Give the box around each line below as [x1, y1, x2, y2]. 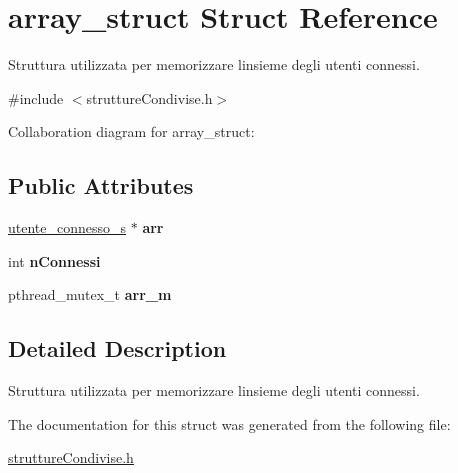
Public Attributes [8, 170, 194, 201]
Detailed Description [8, 333, 227, 364]
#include [8, 87, 64, 108]
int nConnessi [8, 250, 101, 271]
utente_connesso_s [8, 217, 127, 238]
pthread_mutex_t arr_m [8, 284, 172, 305]
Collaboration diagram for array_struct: [8, 121, 255, 142]
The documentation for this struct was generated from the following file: [8, 413, 451, 434]
